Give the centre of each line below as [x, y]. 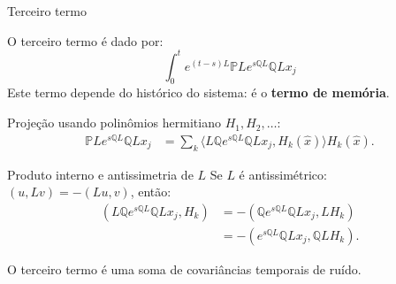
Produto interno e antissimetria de [100, 174]
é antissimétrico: [283, 174]
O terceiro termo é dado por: [85, 40]
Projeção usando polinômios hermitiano [114, 123]
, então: [151, 192]
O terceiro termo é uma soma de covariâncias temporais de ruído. [184, 269]
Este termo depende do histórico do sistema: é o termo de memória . [198, 92]
